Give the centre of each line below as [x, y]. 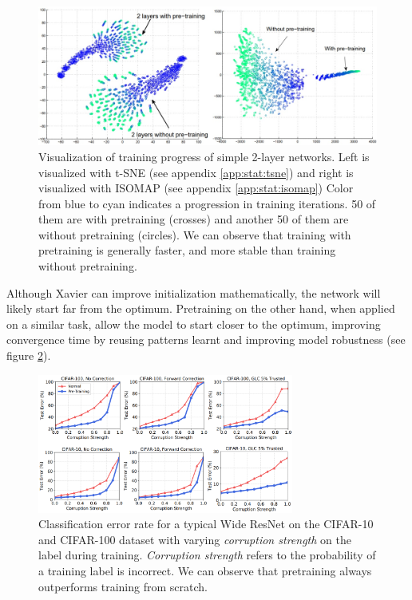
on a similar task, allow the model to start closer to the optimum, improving [194, 324]
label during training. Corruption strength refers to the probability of [207, 555]
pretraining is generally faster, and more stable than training [187, 250]
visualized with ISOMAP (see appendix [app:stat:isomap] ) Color [196, 188]
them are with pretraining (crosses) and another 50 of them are [194, 219]
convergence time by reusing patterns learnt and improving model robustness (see [206, 339]
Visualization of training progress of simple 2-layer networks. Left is [204, 156]
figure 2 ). [29, 355]
